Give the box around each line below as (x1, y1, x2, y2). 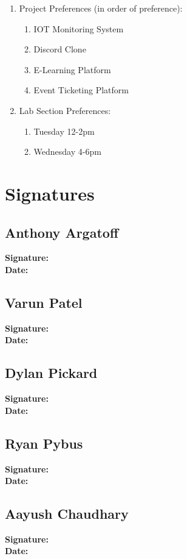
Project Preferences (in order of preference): (19, 2, 183, 14)
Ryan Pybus (5, 433, 83, 452)
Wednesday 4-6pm (33, 145, 101, 158)
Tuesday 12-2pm (33, 124, 95, 137)
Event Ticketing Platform (33, 84, 129, 96)
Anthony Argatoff (5, 223, 118, 241)
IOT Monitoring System (33, 22, 124, 35)
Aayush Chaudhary (5, 504, 129, 523)
